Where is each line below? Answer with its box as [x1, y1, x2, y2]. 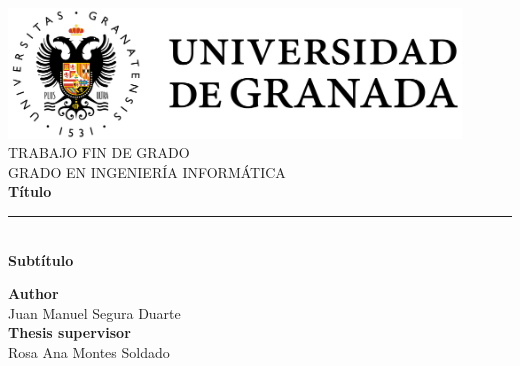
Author [8, 283, 59, 304]
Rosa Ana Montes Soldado [8, 342, 170, 363]
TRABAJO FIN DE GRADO [8, 142, 190, 163]
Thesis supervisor [8, 322, 131, 343]
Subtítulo [8, 249, 74, 270]
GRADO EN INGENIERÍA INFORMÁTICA [8, 161, 286, 182]
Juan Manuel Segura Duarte [8, 302, 181, 323]
